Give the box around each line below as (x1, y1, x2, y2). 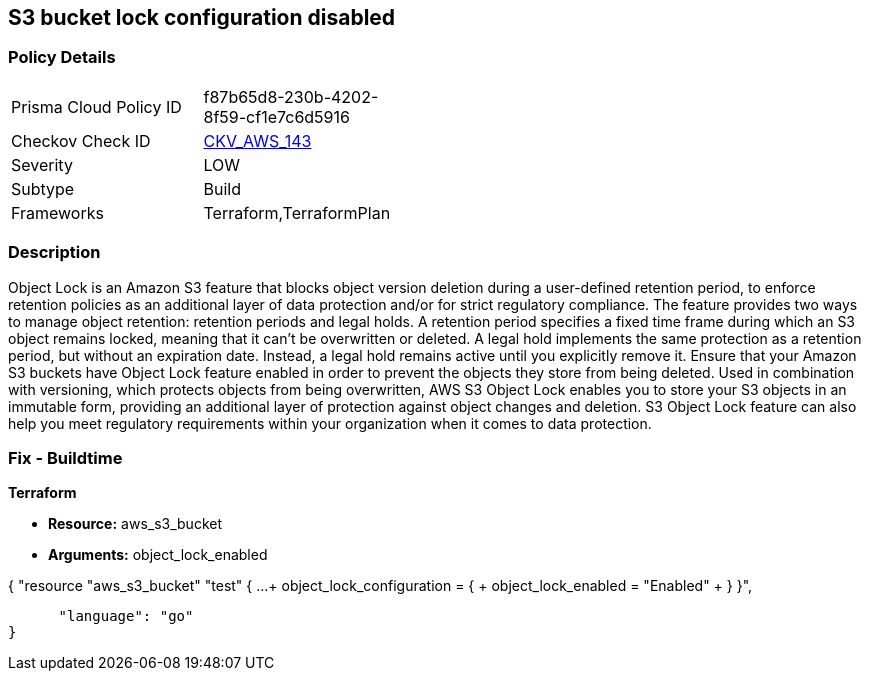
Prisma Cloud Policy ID (11, 96, 182, 117)
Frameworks (11, 202, 104, 223)
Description (8, 242, 101, 263)
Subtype (11, 178, 75, 199)
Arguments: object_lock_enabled (48, 546, 268, 564)
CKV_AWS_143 (203, 130, 312, 151)
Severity (11, 154, 73, 175)
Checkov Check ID (11, 130, 151, 151)
